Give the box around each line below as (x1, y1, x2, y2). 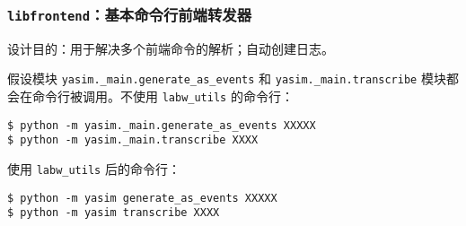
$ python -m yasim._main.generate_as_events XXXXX (7, 118, 316, 132)
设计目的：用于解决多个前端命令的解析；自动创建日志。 (7, 39, 334, 57)
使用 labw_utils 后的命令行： (7, 160, 180, 178)
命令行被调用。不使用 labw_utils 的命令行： (31, 87, 294, 106)
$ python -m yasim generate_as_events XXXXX (7, 191, 277, 204)
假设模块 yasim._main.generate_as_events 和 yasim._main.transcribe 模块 (7, 69, 446, 88)
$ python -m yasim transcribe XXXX (7, 206, 220, 220)
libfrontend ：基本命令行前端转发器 (7, 3, 252, 25)
